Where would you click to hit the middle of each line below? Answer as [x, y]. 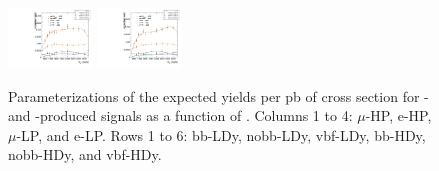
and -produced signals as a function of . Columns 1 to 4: [180, 115]
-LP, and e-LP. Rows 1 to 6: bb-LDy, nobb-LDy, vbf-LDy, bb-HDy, [221, 134]
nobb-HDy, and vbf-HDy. [85, 154]
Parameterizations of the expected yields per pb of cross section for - [218, 95]
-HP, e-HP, [398, 115]
